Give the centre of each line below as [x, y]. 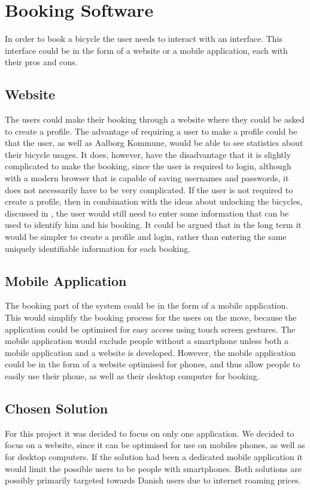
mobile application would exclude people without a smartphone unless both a [147, 341]
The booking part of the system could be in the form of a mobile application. [147, 305]
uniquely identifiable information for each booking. [98, 248]
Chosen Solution [57, 408]
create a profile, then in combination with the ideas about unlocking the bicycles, [154, 201]
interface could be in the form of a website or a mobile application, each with [146, 50]
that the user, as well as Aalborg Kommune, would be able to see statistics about [154, 143]
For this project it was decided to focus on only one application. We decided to [150, 433]
